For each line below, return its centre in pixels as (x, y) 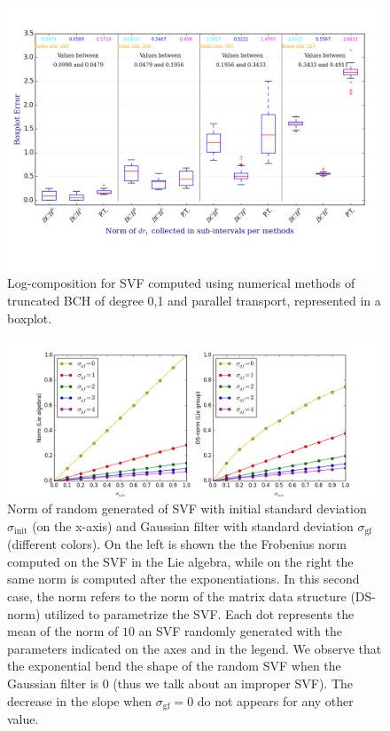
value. (23, 719)
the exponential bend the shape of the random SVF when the (174, 666)
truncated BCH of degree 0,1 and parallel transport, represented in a (194, 300)
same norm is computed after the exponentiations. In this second (183, 579)
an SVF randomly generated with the (240, 631)
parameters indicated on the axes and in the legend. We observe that (195, 648)
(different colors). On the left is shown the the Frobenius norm (177, 544)
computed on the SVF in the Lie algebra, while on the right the (180, 561)
